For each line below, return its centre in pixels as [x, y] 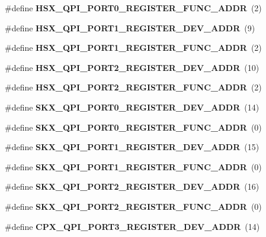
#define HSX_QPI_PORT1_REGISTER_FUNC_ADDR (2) [133, 48]
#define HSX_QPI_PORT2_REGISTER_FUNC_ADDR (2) [133, 87]
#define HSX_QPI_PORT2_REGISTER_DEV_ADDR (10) [132, 67]
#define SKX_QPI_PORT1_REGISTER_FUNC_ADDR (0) [133, 166]
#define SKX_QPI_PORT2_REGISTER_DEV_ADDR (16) [132, 186]
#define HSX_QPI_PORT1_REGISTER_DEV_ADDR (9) [130, 27]
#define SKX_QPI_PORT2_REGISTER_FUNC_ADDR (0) [133, 206]
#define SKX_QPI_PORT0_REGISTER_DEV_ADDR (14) [132, 107]
